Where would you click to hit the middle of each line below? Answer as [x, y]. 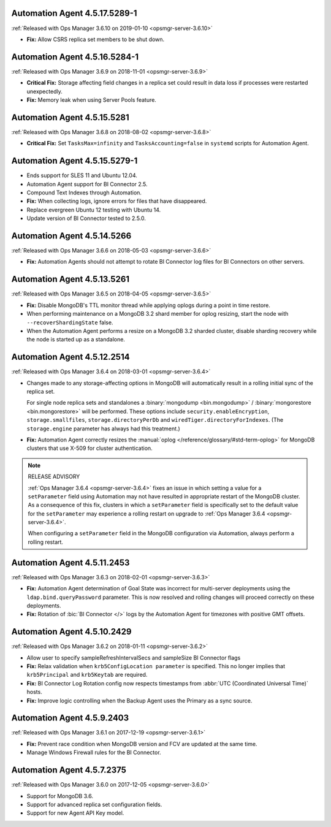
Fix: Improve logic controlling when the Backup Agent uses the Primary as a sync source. [139, 700]
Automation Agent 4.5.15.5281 [70, 117]
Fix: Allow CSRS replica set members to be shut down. [96, 39]
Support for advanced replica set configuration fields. [94, 804]
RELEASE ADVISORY [54, 477]
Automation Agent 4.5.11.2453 [70, 562]
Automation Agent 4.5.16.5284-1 [75, 57]
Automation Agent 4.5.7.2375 [69, 770]
